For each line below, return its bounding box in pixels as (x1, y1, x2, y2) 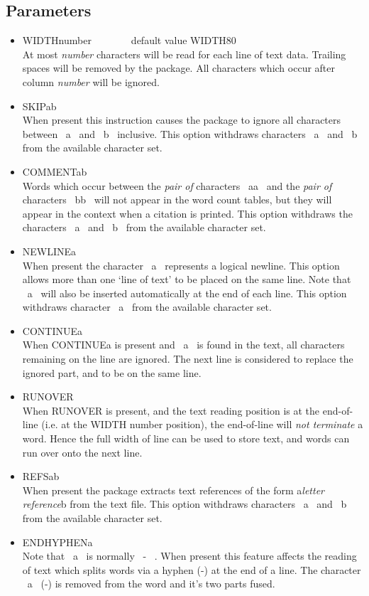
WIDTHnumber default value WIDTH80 (22, 33, 236, 48)
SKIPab (22, 98, 57, 113)
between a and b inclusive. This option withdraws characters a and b (22, 126, 358, 141)
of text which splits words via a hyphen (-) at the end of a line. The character (22, 562, 361, 577)
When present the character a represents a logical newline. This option (22, 257, 340, 272)
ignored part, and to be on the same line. (22, 365, 202, 380)
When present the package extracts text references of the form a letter (22, 482, 325, 497)
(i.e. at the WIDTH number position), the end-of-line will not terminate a (41, 417, 363, 432)
